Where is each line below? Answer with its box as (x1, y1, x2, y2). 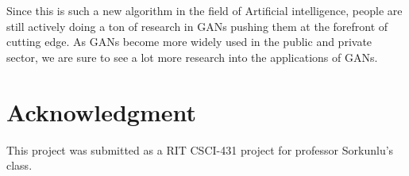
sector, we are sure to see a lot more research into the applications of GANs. (6, 48, 378, 65)
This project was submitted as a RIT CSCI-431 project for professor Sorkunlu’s (6, 141, 394, 158)
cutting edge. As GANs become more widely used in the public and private (6, 33, 372, 50)
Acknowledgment (6, 95, 196, 128)
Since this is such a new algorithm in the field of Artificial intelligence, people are (6, 2, 403, 18)
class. (6, 157, 33, 174)
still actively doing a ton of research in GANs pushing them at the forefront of (6, 17, 388, 34)
